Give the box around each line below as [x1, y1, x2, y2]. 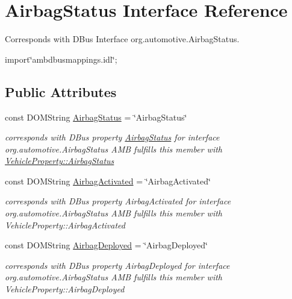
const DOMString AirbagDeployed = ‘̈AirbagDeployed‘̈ [5, 239, 208, 251]
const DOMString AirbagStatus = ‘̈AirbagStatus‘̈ [5, 110, 187, 123]
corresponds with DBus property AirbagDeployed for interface [5, 259, 230, 271]
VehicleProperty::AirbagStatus [5, 154, 114, 167]
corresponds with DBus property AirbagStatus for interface [5, 131, 220, 143]
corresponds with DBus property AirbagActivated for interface [5, 195, 231, 207]
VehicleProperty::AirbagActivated [5, 218, 125, 231]
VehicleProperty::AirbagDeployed [5, 283, 125, 295]
